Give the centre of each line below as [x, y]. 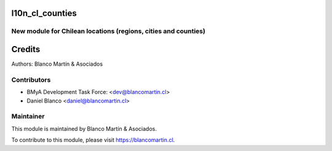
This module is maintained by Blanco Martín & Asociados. [84, 128]
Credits [26, 49]
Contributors [31, 80]
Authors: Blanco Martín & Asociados [57, 64]
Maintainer [28, 117]
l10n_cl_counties [44, 13]
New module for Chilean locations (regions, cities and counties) [109, 31]
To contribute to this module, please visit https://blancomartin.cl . [93, 140]
